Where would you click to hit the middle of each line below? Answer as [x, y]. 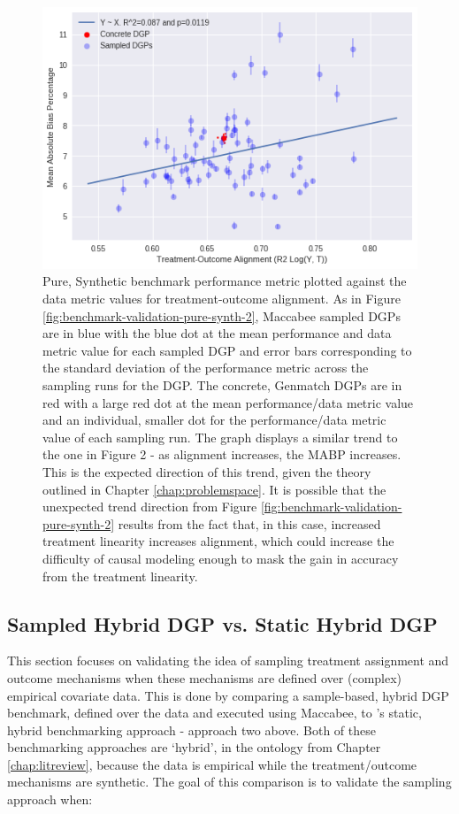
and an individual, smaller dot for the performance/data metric [214, 420]
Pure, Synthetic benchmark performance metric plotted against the [225, 281]
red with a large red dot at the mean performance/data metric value [228, 402]
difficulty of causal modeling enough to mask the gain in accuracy [221, 558]
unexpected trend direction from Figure [150, 507]
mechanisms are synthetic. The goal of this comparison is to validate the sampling [229, 782]
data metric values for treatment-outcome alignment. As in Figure [222, 299]
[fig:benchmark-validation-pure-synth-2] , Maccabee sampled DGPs [222, 315]
